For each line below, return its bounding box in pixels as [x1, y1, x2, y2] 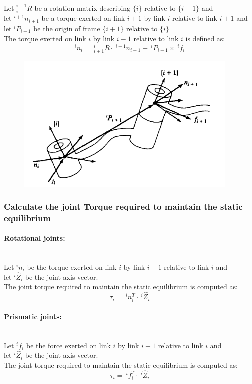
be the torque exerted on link [27, 261, 117, 272]
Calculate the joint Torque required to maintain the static [4, 200, 243, 212]
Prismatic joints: [4, 311, 62, 321]
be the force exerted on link [26, 340, 111, 350]
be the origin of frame [33, 23, 100, 33]
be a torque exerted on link [41, 13, 125, 23]
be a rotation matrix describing [34, 3, 131, 13]
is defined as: [185, 33, 225, 44]
